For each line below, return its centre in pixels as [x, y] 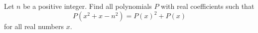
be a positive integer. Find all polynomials [87, 6]
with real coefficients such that [208, 6]
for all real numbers [34, 26]
